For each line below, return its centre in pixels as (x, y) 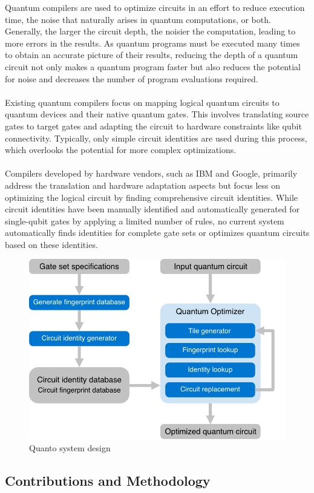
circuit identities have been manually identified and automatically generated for (152, 209)
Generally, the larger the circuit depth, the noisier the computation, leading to (150, 31)
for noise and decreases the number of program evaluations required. (132, 78)
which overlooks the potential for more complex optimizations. (121, 150)
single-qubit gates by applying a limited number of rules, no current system (145, 220)
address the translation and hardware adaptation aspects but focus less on (143, 185)
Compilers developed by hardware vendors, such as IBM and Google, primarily (151, 173)
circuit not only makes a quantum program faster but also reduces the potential (153, 66)
